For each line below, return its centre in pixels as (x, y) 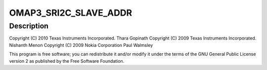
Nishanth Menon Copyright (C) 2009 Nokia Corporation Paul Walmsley (81, 45)
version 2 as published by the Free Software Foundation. (67, 61)
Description (29, 26)
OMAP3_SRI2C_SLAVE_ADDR (71, 13)
